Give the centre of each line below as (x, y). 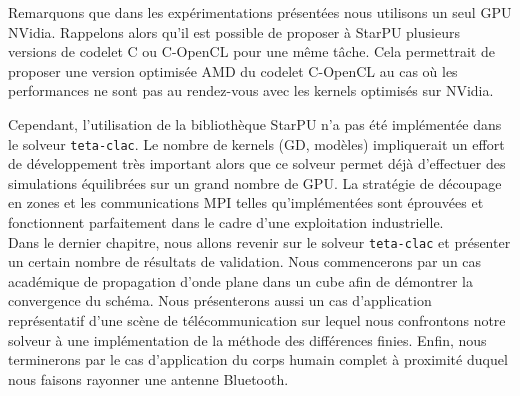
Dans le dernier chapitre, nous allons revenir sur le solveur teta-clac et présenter (259, 241)
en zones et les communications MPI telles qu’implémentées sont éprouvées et (246, 202)
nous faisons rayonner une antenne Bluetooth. (148, 378)
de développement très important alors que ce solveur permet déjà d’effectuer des (257, 163)
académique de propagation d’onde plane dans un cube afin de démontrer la (240, 280)
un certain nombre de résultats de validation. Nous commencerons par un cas (245, 261)
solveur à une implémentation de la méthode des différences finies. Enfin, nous (247, 339)
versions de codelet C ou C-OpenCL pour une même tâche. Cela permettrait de (251, 51)
